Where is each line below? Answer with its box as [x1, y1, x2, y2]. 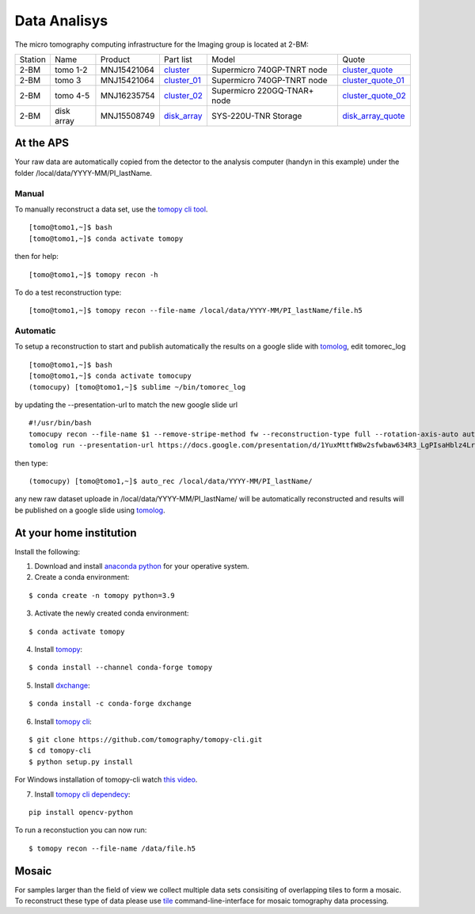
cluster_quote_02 [341, 89, 407, 101]
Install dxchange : [34, 680, 90, 690]
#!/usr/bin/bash [28, 418, 92, 428]
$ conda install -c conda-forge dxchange [28, 699, 192, 708]
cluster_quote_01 [341, 74, 405, 86]
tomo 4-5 [54, 89, 90, 101]
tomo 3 [54, 74, 82, 86]
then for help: [14, 252, 59, 261]
